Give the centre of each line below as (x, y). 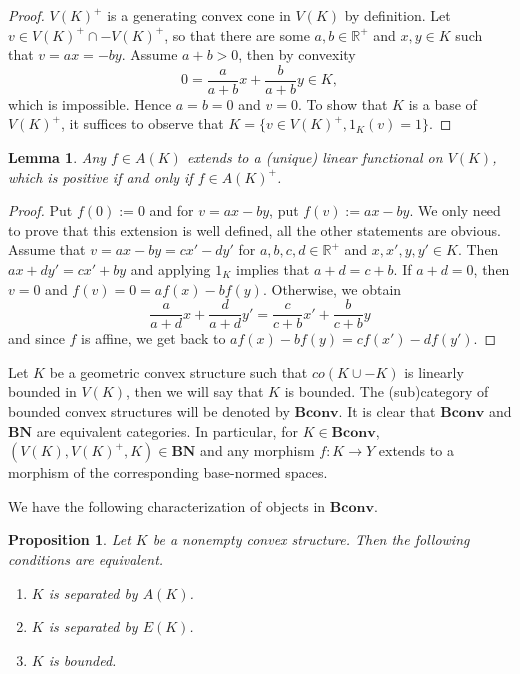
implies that (273, 269)
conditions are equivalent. (86, 559)
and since (36, 338)
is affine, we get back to (153, 338)
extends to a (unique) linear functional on (314, 157)
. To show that (342, 103)
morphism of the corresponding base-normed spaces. (168, 472)
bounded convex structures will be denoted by (149, 411)
